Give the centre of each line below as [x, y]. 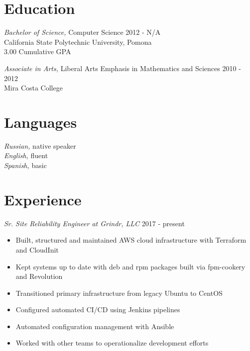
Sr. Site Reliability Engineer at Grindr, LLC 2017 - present [94, 223]
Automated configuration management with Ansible [95, 326]
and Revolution [39, 276]
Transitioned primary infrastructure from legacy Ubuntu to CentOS [119, 293]
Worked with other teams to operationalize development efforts [112, 343]
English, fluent [26, 155]
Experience [43, 199]
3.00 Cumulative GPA [38, 51]
